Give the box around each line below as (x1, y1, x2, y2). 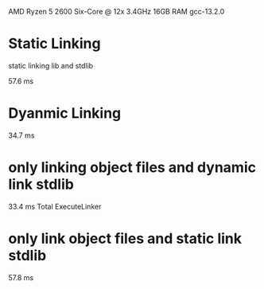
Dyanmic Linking (8, 104, 122, 123)
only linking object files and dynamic (8, 158, 257, 177)
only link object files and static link (8, 230, 243, 248)
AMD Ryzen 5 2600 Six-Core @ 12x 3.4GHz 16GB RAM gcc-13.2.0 (8, 7, 225, 16)
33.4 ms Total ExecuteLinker (8, 201, 102, 211)
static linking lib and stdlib (8, 61, 94, 70)
